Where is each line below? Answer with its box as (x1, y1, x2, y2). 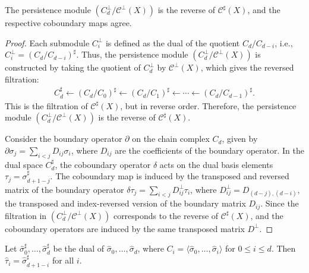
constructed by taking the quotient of (5, 61, 141, 74)
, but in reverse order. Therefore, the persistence (120, 99, 297, 112)
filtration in (5, 209, 47, 221)
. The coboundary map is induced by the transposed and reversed (50, 170, 289, 182)
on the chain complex (132, 132, 210, 145)
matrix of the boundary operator (5, 183, 124, 195)
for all (52, 254, 74, 266)
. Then (271, 242, 296, 255)
